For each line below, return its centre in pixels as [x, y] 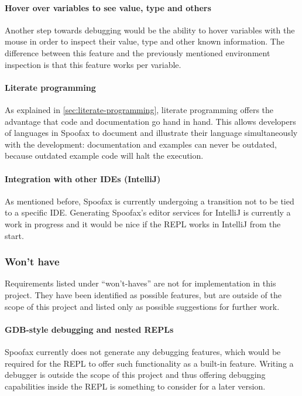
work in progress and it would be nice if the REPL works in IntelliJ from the [143, 223]
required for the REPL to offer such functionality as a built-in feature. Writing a [149, 363]
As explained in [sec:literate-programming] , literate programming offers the [139, 109]
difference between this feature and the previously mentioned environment [138, 52]
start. [14, 235]
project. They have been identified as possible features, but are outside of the [143, 294]
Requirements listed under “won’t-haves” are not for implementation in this [140, 283]
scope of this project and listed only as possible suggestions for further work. [142, 306]
